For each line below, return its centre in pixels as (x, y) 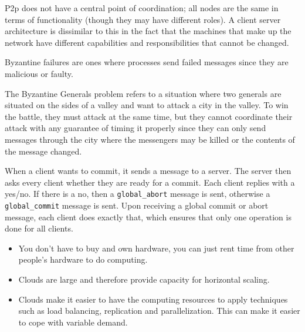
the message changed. (43, 151)
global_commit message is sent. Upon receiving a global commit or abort (137, 205)
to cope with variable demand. (73, 322)
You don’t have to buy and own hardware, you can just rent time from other (156, 248)
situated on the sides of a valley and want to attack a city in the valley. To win (147, 105)
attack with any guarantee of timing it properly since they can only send (135, 128)
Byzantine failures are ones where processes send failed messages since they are (147, 62)
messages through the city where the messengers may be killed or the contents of (150, 139)
